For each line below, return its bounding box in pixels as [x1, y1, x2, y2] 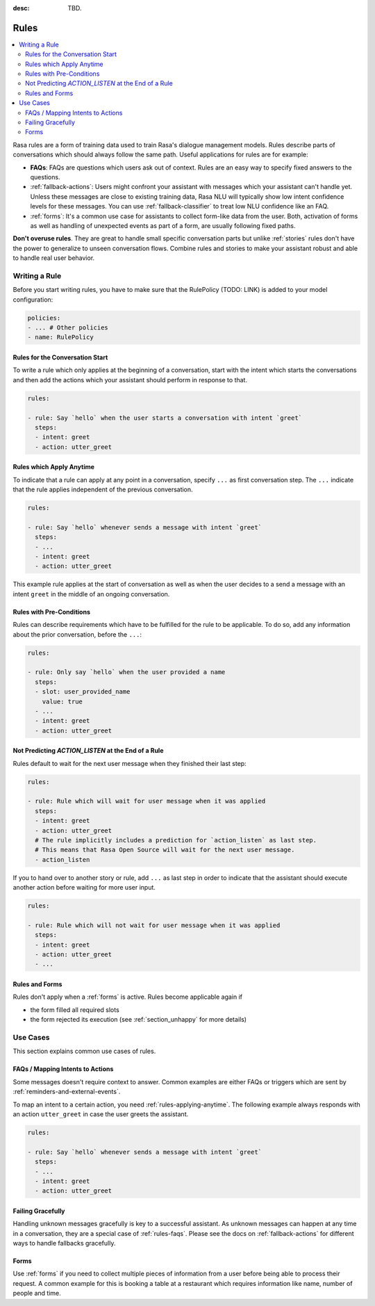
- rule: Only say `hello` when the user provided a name [27, 668, 226, 676]
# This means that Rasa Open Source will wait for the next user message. [35, 846, 295, 854]
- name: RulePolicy [27, 334, 94, 341]
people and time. [12, 1289, 62, 1298]
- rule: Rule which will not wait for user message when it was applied [27, 921, 281, 929]
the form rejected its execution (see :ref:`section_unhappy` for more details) [30, 1015, 247, 1024]
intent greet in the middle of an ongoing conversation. [12, 589, 170, 598]
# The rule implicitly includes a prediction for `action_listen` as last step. [35, 836, 317, 844]
